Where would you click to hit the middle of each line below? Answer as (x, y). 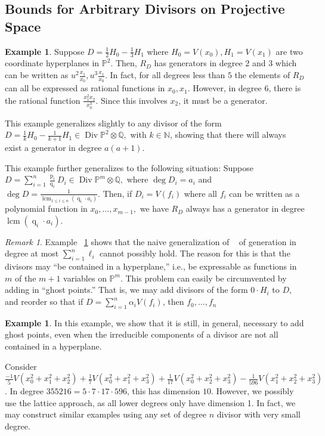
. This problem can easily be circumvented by (203, 278)
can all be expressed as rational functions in (85, 88)
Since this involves (134, 100)
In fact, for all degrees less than (168, 75)
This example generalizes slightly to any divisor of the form (113, 123)
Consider (21, 366)
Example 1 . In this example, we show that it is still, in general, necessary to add (154, 322)
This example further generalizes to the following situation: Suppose (129, 167)
